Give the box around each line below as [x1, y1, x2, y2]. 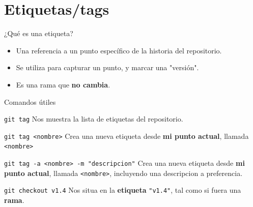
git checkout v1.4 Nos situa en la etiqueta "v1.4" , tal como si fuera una [4, 185, 241, 195]
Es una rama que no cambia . [16, 79, 110, 90]
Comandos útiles [4, 96, 56, 107]
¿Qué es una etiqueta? [4, 28, 73, 39]
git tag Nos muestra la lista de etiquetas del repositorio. [4, 113, 183, 124]
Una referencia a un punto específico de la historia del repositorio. [16, 45, 222, 55]
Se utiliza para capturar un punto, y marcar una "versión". [16, 62, 199, 73]
